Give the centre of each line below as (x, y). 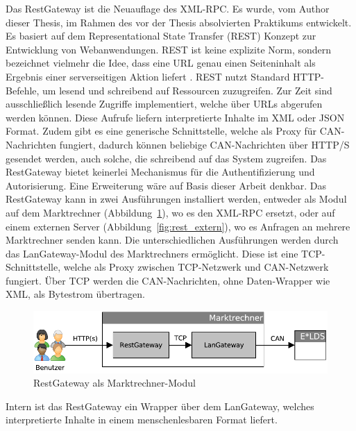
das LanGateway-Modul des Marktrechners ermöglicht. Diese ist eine (152, 253)
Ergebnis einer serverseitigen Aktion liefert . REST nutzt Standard (148, 76)
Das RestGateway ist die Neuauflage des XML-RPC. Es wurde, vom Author (168, 8)
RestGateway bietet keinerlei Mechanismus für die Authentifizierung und (160, 172)
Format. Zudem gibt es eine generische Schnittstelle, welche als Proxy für (161, 131)
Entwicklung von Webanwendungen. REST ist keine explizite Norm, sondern (169, 49)
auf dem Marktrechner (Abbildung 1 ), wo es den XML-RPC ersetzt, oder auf (170, 212)
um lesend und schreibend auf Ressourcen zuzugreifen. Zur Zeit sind (187, 90)
